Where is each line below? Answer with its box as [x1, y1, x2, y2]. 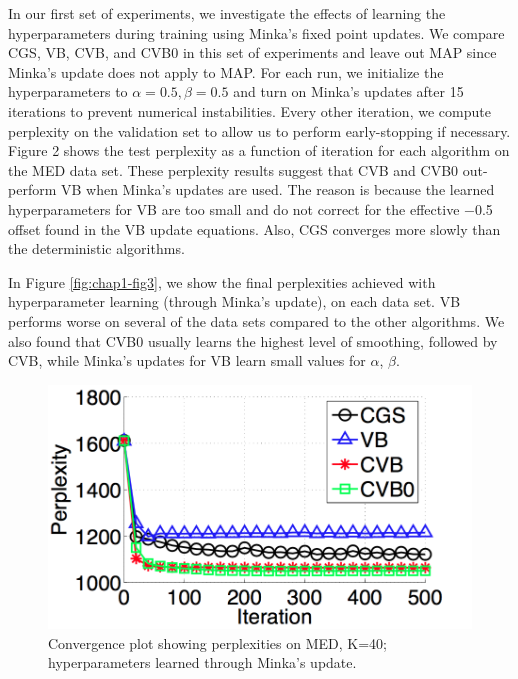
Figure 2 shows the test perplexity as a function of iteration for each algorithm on [8, 140, 510, 161]
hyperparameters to [8, 81, 128, 102]
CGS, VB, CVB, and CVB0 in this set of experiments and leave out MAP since [8, 42, 497, 63]
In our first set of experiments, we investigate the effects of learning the [8, 3, 446, 23]
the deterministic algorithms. [8, 238, 185, 259]
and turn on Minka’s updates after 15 [233, 81, 464, 102]
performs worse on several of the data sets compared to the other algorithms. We [8, 310, 505, 331]
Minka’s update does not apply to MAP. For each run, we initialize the [8, 61, 444, 82]
